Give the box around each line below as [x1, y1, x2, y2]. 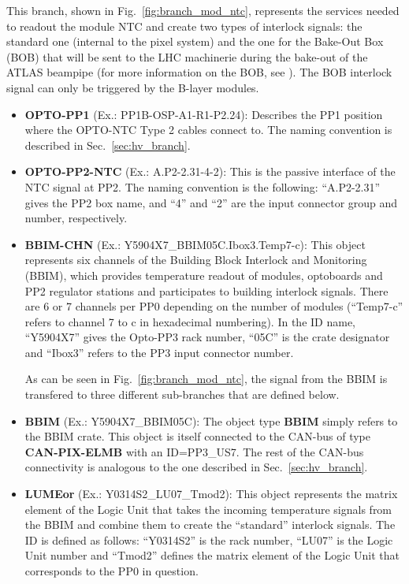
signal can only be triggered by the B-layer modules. [6, 79, 259, 95]
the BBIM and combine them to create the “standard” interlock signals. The [24, 516, 396, 533]
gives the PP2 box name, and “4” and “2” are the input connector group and [24, 194, 398, 210]
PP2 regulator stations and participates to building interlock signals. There [24, 282, 389, 299]
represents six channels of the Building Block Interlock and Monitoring [24, 251, 367, 268]
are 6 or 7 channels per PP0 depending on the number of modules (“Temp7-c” [24, 298, 403, 314]
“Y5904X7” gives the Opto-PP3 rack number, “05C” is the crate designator [24, 329, 390, 345]
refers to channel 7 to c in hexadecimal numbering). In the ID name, [24, 313, 355, 329]
